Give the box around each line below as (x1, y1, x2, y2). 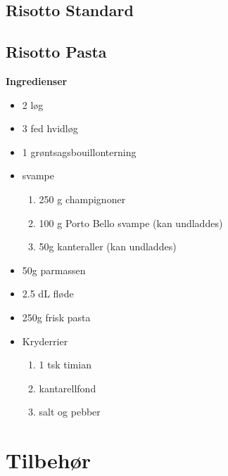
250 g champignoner (39, 191, 126, 206)
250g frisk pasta (22, 309, 91, 324)
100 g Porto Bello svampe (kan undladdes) (39, 215, 223, 230)
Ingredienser (6, 73, 68, 88)
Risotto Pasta (6, 41, 107, 63)
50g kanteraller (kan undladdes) (39, 239, 177, 254)
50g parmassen (22, 262, 86, 277)
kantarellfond (39, 380, 96, 395)
